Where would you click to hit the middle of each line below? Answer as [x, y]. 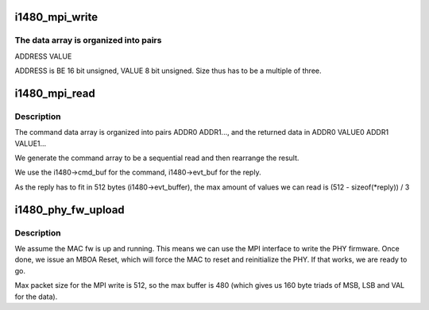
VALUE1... [31, 144]
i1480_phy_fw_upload [70, 210]
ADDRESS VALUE [43, 56]
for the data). [36, 297]
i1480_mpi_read [55, 93]
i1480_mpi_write [56, 17]
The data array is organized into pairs [88, 40]
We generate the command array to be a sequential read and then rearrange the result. [157, 158]
